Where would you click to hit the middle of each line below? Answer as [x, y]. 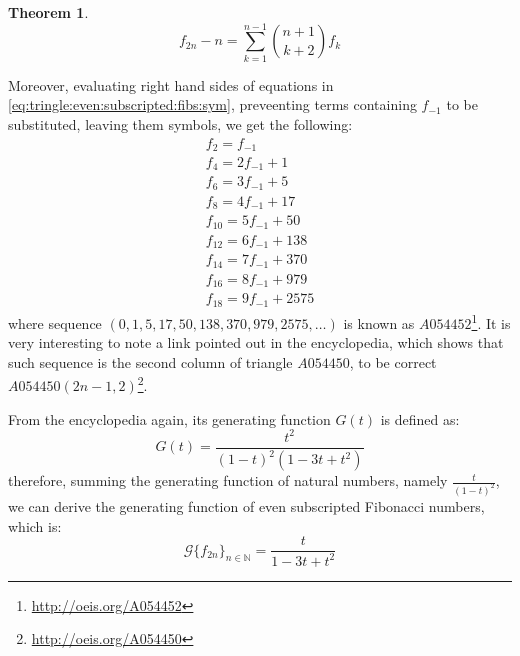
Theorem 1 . [48, 12]
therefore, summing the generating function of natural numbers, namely [228, 480]
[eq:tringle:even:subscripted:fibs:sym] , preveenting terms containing [212, 104]
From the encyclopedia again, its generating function [169, 418]
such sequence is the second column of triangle [150, 361]
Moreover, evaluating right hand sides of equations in [171, 84]
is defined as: [420, 418]
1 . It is [491, 321]
